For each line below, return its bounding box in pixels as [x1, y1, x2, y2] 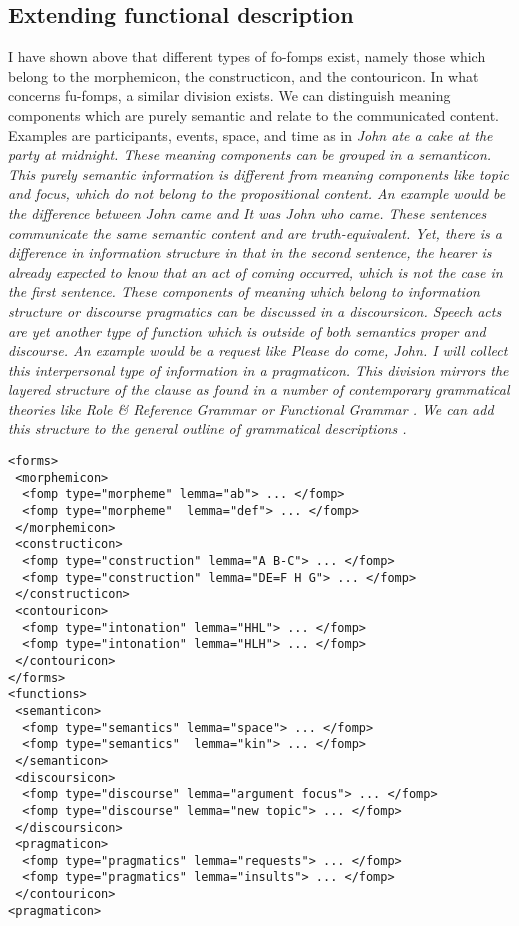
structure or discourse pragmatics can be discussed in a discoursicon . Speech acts [8, 300, 502, 321]
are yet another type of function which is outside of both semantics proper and [8, 320, 486, 341]
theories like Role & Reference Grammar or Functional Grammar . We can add [8, 398, 494, 419]
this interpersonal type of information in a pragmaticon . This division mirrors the [8, 359, 509, 380]
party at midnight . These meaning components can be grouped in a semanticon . [8, 144, 492, 165]
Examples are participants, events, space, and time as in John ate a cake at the [8, 124, 493, 145]
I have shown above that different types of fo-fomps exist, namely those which [8, 46, 486, 67]
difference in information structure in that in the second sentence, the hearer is [8, 242, 492, 263]
